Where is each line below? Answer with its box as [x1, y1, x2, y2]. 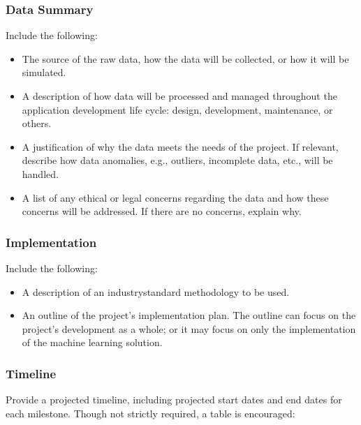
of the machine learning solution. [22, 335, 163, 350]
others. [22, 116, 52, 131]
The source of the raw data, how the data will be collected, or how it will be [22, 51, 349, 66]
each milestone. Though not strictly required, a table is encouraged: [6, 405, 295, 420]
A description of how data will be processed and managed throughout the [22, 89, 337, 103]
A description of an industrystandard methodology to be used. [22, 284, 290, 299]
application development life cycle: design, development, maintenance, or [22, 102, 333, 117]
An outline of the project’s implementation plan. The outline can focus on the [22, 308, 356, 322]
